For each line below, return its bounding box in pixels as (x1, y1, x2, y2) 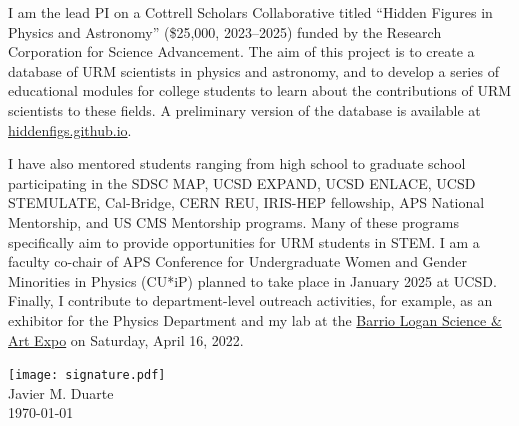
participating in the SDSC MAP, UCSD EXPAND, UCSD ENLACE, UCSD (8, 172, 476, 193)
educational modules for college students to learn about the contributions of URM (8, 80, 512, 101)
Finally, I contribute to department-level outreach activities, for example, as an (8, 290, 493, 311)
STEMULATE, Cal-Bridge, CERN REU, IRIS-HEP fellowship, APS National (8, 192, 485, 213)
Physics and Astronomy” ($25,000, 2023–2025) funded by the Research (8, 21, 442, 42)
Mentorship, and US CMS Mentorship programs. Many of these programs (8, 211, 459, 232)
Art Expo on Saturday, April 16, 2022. (8, 329, 244, 350)
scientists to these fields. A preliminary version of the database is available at (8, 99, 481, 120)
